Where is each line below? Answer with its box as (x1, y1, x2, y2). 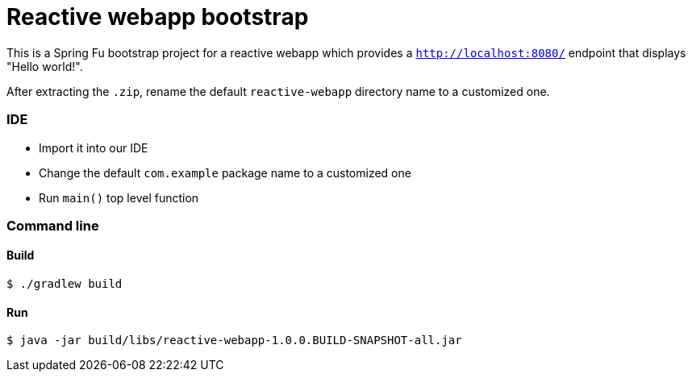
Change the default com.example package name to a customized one (39, 165, 411, 180)
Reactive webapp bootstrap (6, 3, 309, 31)
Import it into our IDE (39, 140, 148, 155)
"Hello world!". (6, 59, 83, 73)
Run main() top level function (39, 190, 199, 205)
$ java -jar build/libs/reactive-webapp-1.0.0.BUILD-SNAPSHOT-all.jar (6, 334, 462, 347)
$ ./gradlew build (6, 277, 123, 291)
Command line (6, 217, 99, 234)
